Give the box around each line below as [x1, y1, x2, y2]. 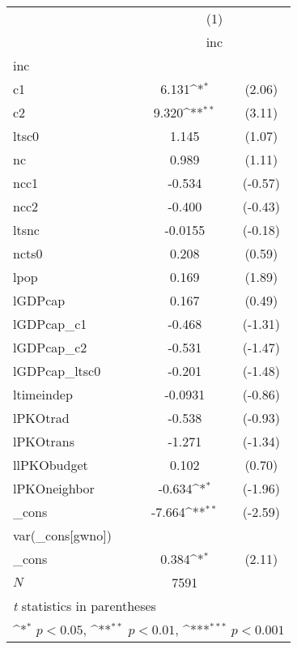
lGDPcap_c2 [13, 338, 87, 357]
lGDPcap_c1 [13, 314, 87, 333]
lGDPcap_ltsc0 [13, 361, 101, 380]
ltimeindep [13, 385, 73, 403]
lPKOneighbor [13, 479, 95, 497]
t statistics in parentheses [13, 596, 156, 615]
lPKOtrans [13, 432, 74, 450]
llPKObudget [13, 455, 88, 474]
